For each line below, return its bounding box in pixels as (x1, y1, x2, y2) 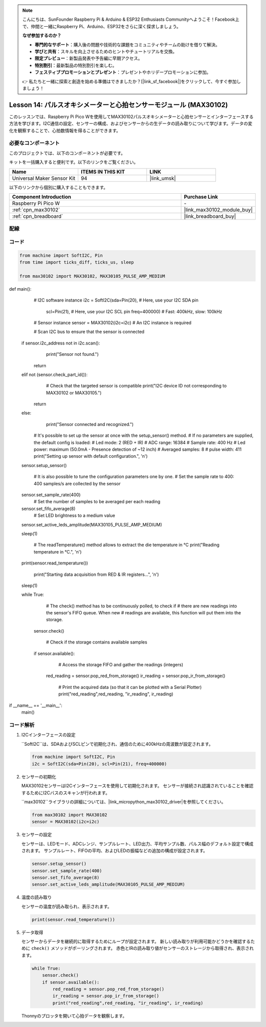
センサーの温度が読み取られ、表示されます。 (21, 903, 112, 909)
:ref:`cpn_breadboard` (12, 213, 64, 219)
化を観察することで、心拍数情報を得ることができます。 (9, 128, 121, 133)
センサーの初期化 (21, 773, 56, 779)
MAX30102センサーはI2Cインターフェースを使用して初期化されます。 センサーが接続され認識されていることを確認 (21, 783, 254, 789)
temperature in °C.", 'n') (33, 549, 82, 555)
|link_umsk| (149, 174, 176, 181)
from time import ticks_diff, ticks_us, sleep (19, 259, 134, 265)
